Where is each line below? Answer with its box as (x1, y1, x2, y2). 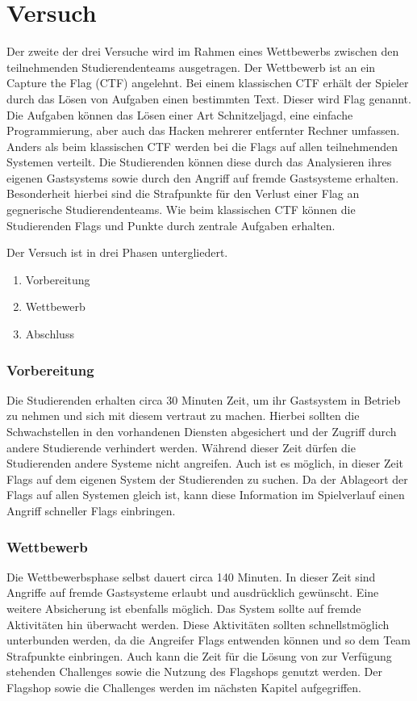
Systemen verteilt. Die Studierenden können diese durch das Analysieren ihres (6, 153, 392, 170)
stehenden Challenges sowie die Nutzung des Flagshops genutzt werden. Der (6, 663, 383, 680)
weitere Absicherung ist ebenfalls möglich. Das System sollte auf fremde (6, 600, 361, 616)
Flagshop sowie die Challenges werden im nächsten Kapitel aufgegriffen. (6, 678, 362, 695)
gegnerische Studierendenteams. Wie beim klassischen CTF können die (6, 201, 356, 218)
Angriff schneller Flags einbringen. (6, 502, 176, 518)
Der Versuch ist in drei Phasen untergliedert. (6, 244, 228, 261)
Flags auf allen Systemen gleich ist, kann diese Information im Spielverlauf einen (6, 486, 405, 503)
